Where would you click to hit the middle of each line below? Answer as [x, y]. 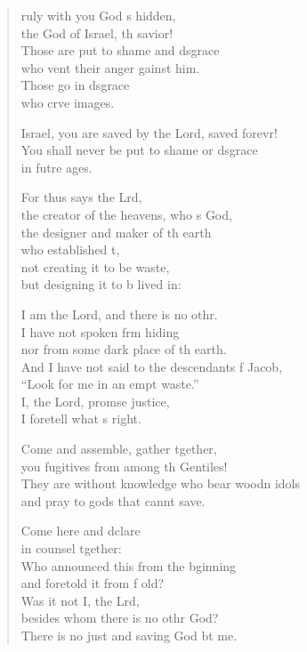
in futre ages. [57, 167]
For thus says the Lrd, [81, 197]
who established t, [70, 250]
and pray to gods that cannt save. [113, 500]
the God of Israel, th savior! [97, 32]
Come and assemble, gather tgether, [119, 449]
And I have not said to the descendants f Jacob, [152, 366]
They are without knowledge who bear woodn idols [161, 483]
